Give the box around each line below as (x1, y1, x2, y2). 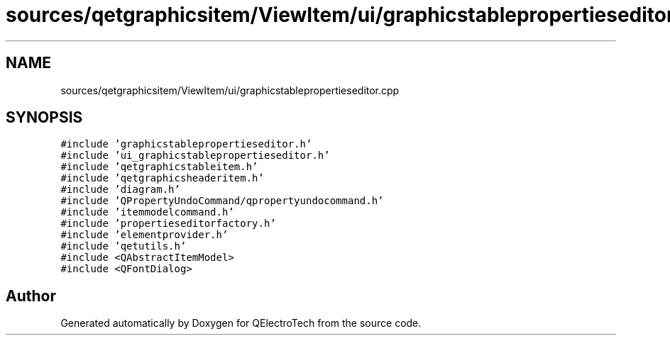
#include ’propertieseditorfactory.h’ (60, 218, 276, 230)
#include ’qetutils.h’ (60, 240, 187, 252)
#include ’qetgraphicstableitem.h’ (60, 161, 258, 173)
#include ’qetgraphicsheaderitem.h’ (60, 172, 264, 184)
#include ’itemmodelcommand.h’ (60, 206, 234, 218)
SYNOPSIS (6, 108, 83, 127)
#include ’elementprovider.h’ (60, 229, 229, 241)
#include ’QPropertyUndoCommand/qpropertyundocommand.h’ (60, 195, 384, 207)
